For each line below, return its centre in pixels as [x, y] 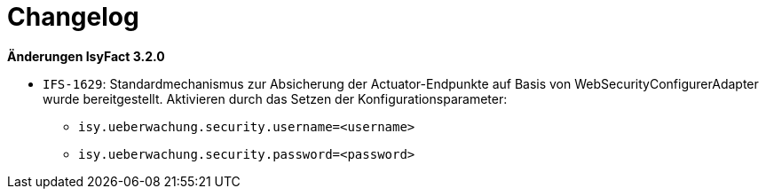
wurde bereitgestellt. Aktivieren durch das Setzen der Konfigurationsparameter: [275, 98]
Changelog [73, 17]
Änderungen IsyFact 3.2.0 [86, 56]
